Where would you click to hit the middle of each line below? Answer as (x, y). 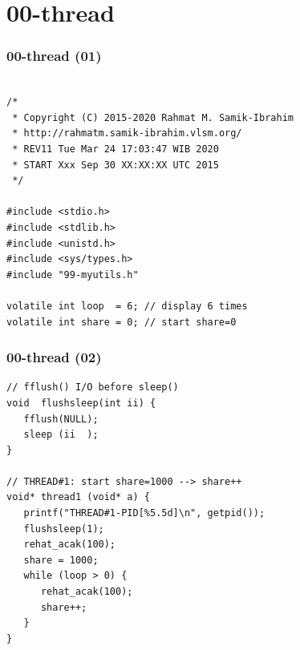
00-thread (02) (54, 357)
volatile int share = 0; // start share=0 (122, 322)
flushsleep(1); (64, 529)
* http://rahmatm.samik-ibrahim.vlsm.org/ (127, 133)
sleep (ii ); (61, 435)
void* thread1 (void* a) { (78, 497)
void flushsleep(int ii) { (81, 403)
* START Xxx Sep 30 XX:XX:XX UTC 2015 (116, 165)
